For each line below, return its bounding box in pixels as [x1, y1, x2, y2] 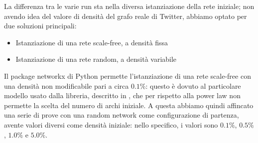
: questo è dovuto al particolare [145, 80, 241, 91]
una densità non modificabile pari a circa [4, 80, 129, 91]
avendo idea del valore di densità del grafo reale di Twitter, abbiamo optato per [4, 10, 247, 21]
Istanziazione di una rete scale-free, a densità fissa [15, 37, 168, 47]
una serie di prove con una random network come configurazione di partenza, [4, 110, 239, 120]
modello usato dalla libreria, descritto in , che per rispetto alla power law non [4, 90, 241, 101]
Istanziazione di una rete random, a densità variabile [15, 54, 177, 64]
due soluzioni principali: [4, 20, 77, 31]
